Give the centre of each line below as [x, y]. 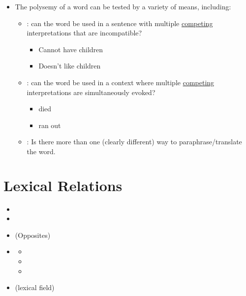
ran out [50, 125]
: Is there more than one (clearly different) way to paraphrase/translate [134, 142]
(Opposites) [33, 235]
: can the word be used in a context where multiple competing [121, 82]
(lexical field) [35, 287]
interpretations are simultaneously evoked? [91, 92]
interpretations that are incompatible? [84, 33]
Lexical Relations [63, 185]
